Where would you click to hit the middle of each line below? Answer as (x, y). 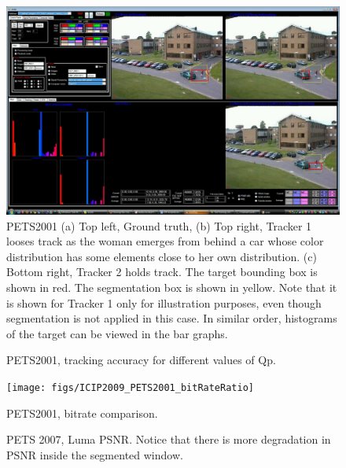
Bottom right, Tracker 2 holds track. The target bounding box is (162, 272)
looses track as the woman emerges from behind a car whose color (165, 241)
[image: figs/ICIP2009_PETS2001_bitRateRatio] (130, 387)
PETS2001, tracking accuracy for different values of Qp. (141, 360)
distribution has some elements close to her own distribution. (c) (162, 256)
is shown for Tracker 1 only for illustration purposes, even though (164, 302)
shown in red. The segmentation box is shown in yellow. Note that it (172, 287)
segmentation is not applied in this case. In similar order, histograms (172, 318)
